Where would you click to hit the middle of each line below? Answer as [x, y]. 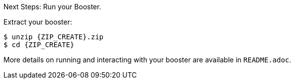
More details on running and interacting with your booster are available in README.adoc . [147, 60]
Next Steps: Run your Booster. [52, 7]
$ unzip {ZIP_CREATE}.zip [54, 37]
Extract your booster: [38, 22]
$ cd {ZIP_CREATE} [39, 45]
